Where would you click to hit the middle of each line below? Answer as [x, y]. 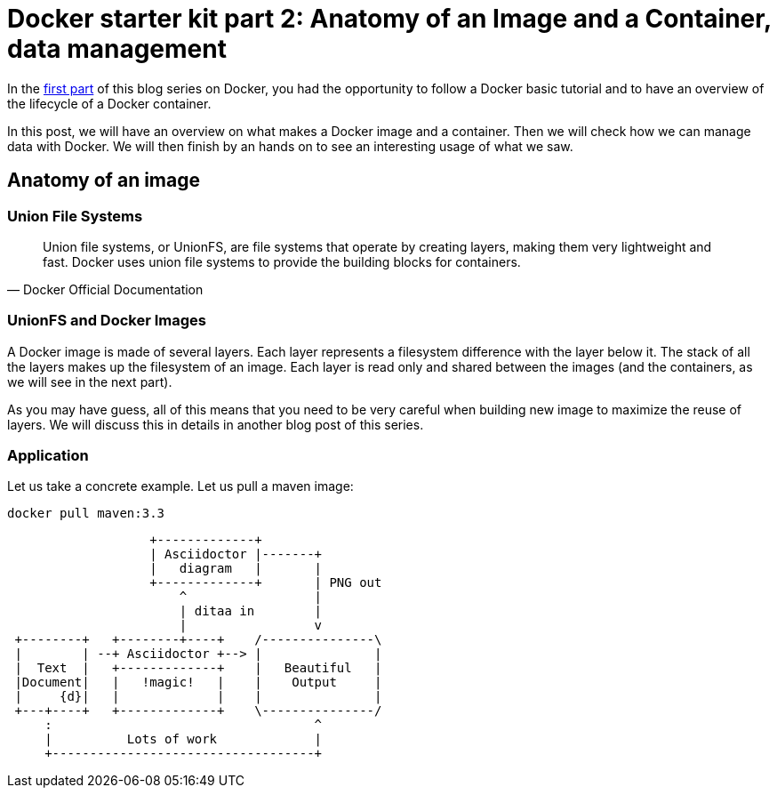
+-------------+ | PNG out [266, 583]
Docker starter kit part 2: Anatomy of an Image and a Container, [389, 19]
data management [117, 49]
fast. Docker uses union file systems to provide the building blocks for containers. [282, 261]
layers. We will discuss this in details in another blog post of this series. [216, 424]
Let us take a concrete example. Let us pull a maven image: [180, 486]
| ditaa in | [251, 611]
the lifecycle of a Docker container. [109, 103]
